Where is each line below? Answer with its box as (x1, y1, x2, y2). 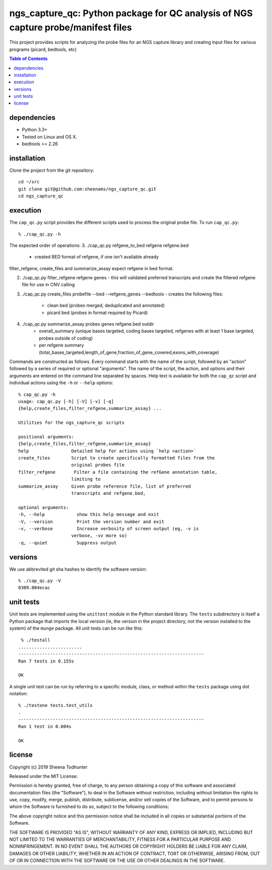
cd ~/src (18, 179, 40, 185)
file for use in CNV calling (22, 282, 75, 288)
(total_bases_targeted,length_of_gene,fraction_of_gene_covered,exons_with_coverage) (39, 349, 219, 355)
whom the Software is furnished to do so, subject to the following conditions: (9, 803, 169, 810)
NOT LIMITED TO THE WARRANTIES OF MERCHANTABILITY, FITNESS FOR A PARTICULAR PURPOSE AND (9, 836, 231, 843)
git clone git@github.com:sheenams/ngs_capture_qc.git (18, 186, 157, 192)
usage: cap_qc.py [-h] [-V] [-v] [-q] (18, 398, 114, 404)
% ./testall (21, 637, 50, 643)
